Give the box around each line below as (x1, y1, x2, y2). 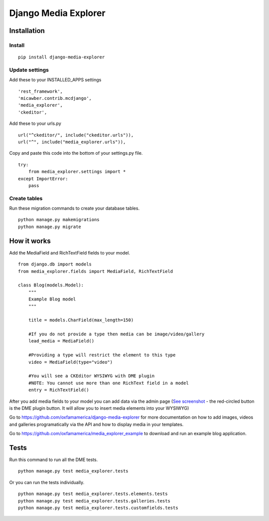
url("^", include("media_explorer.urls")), (18, 139, 126, 145)
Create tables (9, 195, 43, 202)
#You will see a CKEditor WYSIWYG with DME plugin (28, 373, 155, 379)
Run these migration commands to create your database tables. (9, 205, 139, 212)
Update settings (9, 66, 49, 73)
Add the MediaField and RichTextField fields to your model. (9, 250, 131, 256)
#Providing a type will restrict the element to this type (28, 352, 176, 358)
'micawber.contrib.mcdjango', (18, 95, 92, 101)
